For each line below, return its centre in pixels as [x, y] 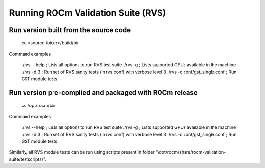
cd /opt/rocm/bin [39, 105]
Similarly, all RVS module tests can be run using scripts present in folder [82, 152]
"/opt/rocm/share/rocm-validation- [191, 152]
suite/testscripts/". [28, 159]
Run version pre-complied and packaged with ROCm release [104, 93]
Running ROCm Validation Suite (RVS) [88, 13]
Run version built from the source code [70, 30]
